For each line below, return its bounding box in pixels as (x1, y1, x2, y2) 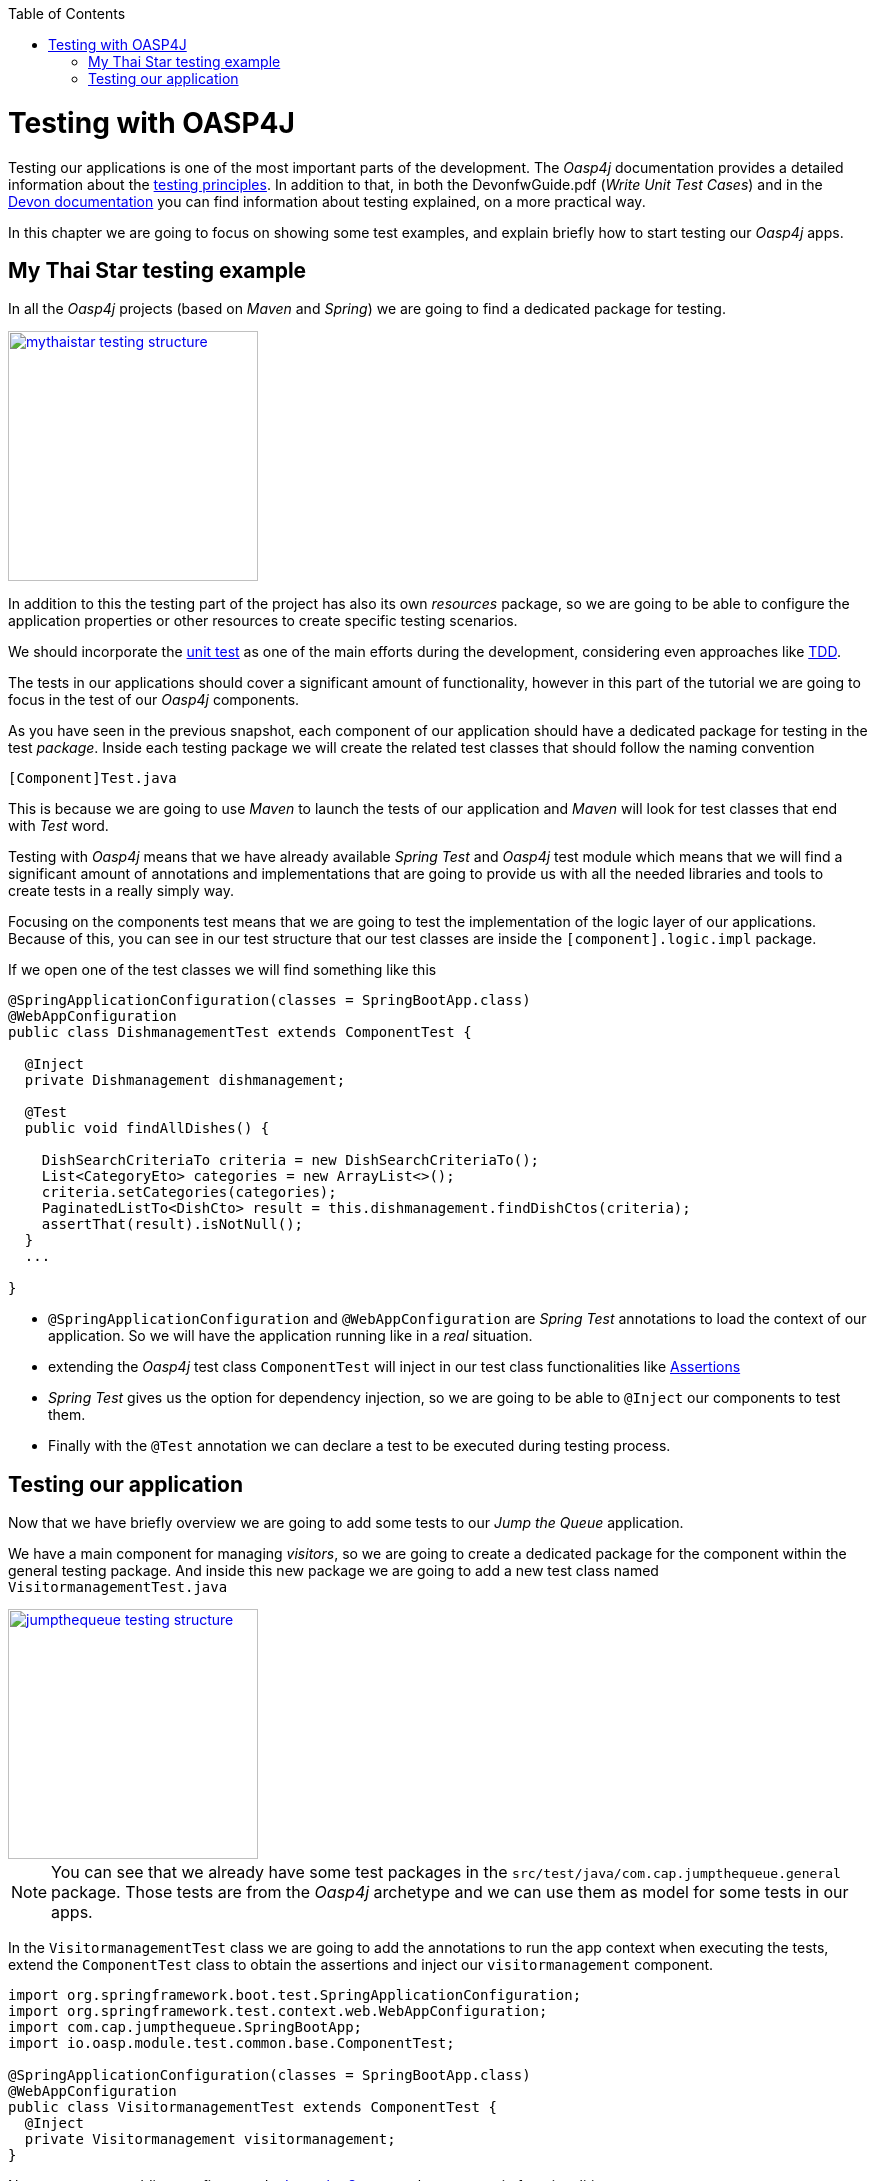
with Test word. (8, 817, 109, 835)
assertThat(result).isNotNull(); (41, 1216, 304, 1233)
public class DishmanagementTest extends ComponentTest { (8, 1024, 472, 1041)
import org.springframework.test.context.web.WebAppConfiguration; (8, 2003, 548, 2020)
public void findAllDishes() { (24, 1120, 270, 1137)
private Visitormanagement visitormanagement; (24, 2131, 396, 2148)
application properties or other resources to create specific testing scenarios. (8, 612, 518, 630)
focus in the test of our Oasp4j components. (8, 691, 300, 709)
